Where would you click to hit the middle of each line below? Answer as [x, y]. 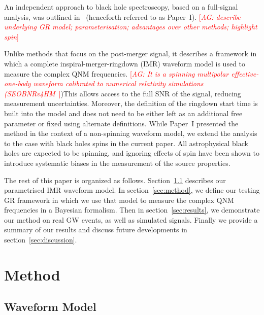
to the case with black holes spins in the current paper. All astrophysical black [126, 143]
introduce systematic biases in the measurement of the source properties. [117, 163]
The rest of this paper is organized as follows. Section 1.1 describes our [115, 180]
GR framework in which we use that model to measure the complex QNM [119, 200]
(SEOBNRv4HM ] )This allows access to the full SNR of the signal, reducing [123, 93]
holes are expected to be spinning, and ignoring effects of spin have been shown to [132, 153]
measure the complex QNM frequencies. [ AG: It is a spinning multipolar [117, 73]
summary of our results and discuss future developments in [96, 230]
